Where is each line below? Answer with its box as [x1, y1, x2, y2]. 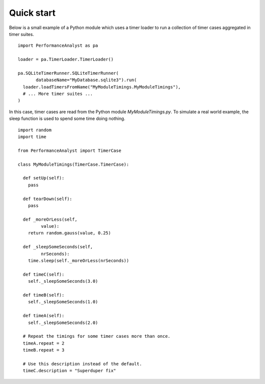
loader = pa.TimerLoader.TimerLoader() [18, 57, 114, 62]
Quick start [9, 7, 56, 18]
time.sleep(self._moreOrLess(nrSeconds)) [27, 258, 130, 264]
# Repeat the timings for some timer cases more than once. [23, 333, 171, 339]
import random [18, 127, 52, 133]
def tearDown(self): [23, 196, 73, 202]
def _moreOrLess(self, [23, 216, 78, 222]
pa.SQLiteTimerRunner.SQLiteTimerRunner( [18, 70, 119, 76]
